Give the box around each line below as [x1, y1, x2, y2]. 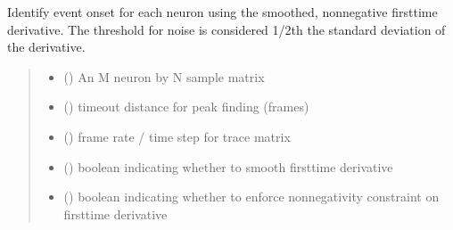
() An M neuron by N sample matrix [63, 67, 265, 86]
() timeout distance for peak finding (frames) [63, 97, 309, 116]
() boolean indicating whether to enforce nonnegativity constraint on [63, 187, 440, 206]
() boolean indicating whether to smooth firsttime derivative [63, 157, 393, 176]
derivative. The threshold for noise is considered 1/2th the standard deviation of [7, 20, 446, 38]
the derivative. [7, 37, 86, 56]
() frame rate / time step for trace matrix [63, 127, 291, 145]
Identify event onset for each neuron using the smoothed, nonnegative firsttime [7, 3, 438, 21]
